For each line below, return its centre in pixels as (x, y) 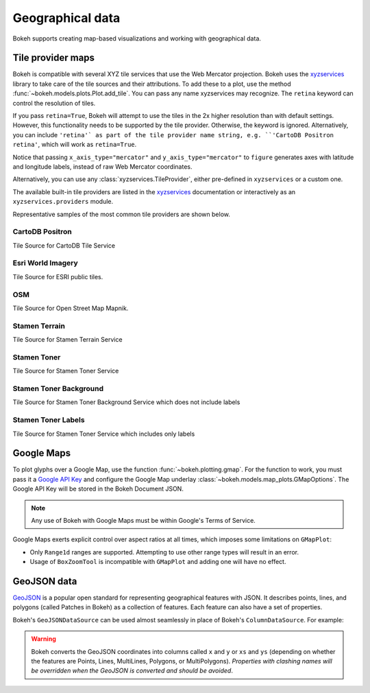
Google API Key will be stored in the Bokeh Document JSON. (98, 489)
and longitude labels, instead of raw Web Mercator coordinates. (102, 166)
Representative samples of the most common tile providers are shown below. (122, 214)
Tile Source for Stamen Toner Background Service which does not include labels (126, 402)
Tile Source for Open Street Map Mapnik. (71, 308)
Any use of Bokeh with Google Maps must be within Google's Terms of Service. (144, 520)
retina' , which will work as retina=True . (75, 145)
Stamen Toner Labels (49, 420)
